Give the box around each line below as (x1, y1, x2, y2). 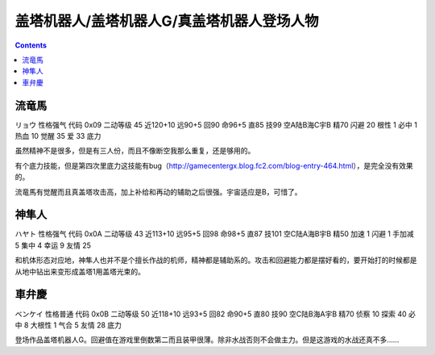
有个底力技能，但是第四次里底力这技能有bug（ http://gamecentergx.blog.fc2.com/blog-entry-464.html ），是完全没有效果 (14, 161, 414, 170)
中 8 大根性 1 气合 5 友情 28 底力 (14, 319, 122, 330)
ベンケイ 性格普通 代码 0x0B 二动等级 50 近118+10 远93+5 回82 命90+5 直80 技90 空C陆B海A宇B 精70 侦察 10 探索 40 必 (14, 309, 416, 319)
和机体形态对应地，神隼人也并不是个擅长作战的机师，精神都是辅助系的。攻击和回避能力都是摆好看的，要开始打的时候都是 (14, 255, 417, 265)
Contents (14, 40, 48, 50)
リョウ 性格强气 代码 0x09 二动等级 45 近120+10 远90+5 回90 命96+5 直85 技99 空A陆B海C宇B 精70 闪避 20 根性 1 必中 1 (14, 119, 418, 129)
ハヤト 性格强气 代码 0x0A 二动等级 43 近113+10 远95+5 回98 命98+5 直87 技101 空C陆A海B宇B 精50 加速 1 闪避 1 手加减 (14, 229, 414, 239)
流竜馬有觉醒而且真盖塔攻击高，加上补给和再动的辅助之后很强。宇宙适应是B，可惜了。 (14, 186, 302, 197)
